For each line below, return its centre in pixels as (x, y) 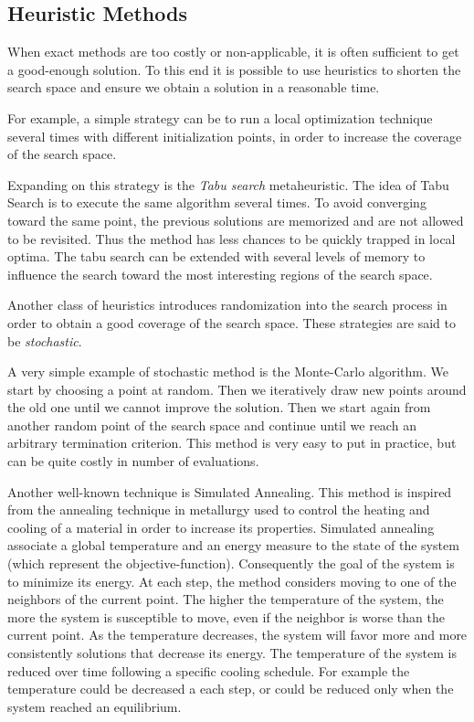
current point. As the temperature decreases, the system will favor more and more (237, 635)
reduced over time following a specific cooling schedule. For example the (209, 670)
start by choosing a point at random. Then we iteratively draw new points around (237, 389)
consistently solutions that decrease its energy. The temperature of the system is (232, 653)
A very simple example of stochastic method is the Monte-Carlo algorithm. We (228, 372)
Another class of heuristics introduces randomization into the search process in (227, 305)
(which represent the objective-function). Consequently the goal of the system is (231, 563)
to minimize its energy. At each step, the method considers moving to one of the (232, 581)
